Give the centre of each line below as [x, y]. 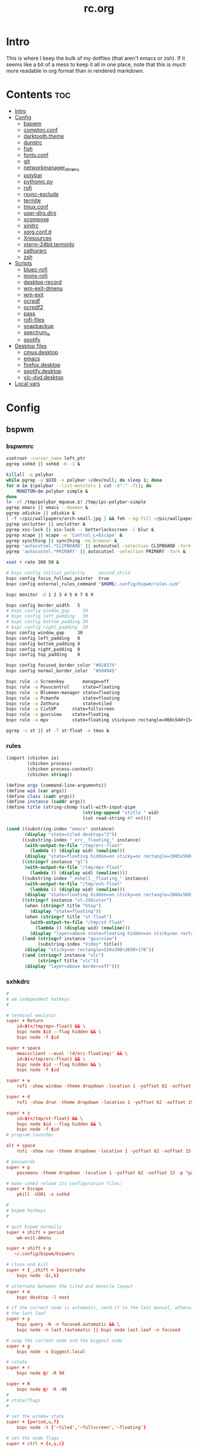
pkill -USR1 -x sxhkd [43, 1195]
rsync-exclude [41, 194]
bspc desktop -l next [43, 1297]
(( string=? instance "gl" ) [55, 862]
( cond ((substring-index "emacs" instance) [60, 829]
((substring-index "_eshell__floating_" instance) [85, 878]
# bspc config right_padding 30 [47, 627]
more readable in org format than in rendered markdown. [75, 70]
